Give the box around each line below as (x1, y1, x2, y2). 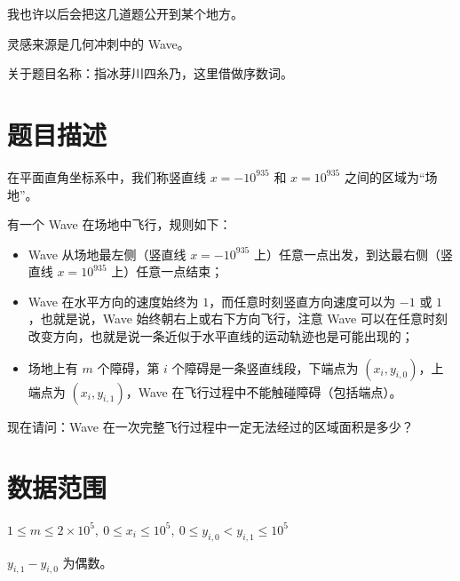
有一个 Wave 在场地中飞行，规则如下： (7, 215, 232, 234)
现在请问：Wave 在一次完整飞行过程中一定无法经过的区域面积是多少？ (7, 417, 414, 435)
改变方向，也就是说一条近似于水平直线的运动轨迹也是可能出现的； (28, 327, 414, 346)
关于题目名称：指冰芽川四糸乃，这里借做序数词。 (7, 64, 293, 83)
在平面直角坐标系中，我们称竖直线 (7, 167, 206, 186)
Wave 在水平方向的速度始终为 (28, 291, 199, 310)
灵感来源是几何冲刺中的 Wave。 (7, 34, 190, 52)
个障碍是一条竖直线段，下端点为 (171, 358, 359, 377)
